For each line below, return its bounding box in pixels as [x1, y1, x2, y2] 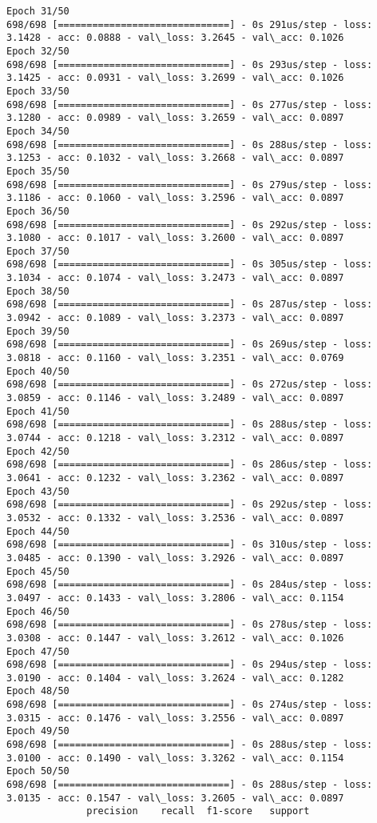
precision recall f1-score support [86, 805, 310, 817]
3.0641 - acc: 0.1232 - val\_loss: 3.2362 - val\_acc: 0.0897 [6, 472, 344, 484]
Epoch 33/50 [6, 85, 69, 97]
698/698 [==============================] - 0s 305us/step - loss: [6, 259, 373, 271]
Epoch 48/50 [6, 685, 69, 697]
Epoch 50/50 [6, 765, 69, 777]
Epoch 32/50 [6, 45, 69, 57]
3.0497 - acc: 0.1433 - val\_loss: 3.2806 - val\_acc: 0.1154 [6, 592, 344, 604]
